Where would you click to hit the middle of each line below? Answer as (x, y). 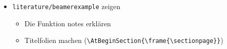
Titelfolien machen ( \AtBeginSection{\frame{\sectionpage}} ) (124, 40)
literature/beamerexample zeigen (66, 6)
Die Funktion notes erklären (68, 23)
